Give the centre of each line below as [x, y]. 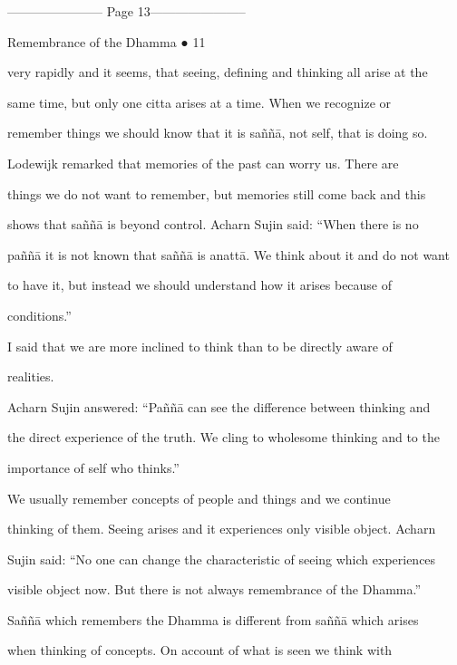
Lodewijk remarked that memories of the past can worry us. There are [203, 163]
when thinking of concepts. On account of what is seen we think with [200, 650]
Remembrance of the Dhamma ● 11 [107, 41]
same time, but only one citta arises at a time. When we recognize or [199, 102]
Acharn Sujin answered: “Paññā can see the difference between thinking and [219, 406]
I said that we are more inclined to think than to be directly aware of [200, 346]
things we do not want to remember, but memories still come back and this [217, 193]
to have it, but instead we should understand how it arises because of [200, 285]
